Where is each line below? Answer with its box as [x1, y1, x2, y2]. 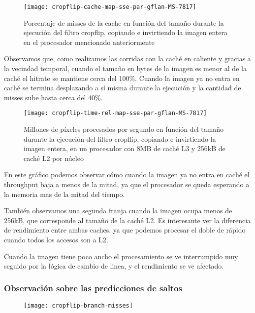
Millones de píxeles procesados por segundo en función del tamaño [24, 124, 224, 134]
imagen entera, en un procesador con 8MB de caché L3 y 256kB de [24, 143, 225, 154]
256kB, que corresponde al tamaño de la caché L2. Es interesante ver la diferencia [4, 215, 251, 225]
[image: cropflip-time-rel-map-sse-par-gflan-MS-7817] [24, 110, 207, 117]
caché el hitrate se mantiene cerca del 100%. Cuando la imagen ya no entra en [4, 73, 240, 83]
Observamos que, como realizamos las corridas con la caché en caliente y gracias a [4, 53, 251, 64]
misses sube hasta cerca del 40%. [4, 92, 103, 102]
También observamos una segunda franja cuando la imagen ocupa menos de [4, 205, 232, 216]
